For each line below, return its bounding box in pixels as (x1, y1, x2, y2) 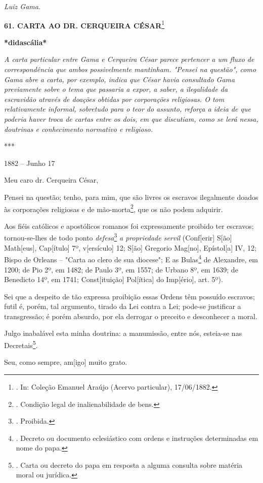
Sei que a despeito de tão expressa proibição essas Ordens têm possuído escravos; (4, 291, 255, 301)
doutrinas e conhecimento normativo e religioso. (4, 123, 153, 134)
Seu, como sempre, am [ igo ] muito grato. (4, 357, 127, 367)
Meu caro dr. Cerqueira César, (4, 175, 99, 185)
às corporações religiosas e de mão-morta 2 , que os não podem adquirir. (4, 202, 223, 214)
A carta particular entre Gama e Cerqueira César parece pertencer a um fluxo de (4, 54, 254, 64)
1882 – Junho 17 (4, 157, 55, 168)
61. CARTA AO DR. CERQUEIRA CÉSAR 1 (4, 18, 165, 30)
